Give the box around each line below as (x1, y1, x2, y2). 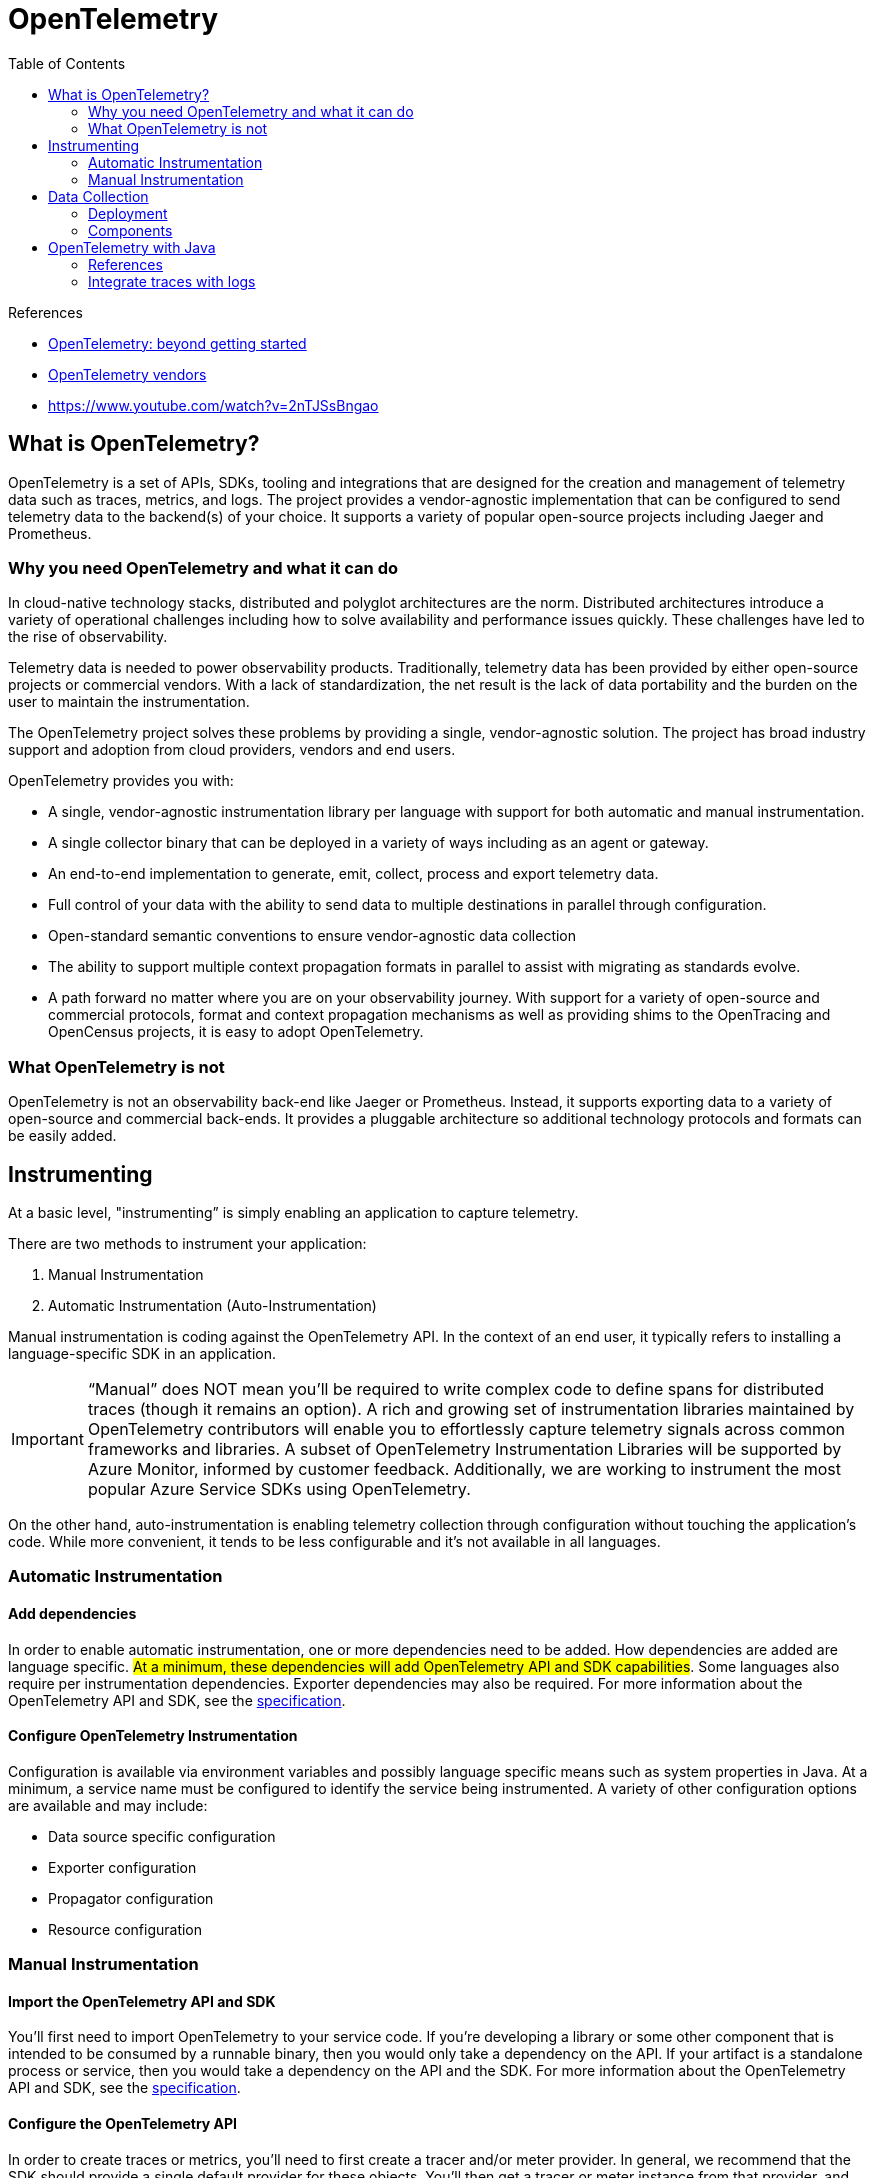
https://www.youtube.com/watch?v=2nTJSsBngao (48, 396, 379, 414)
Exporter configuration (48, 1858, 197, 1876)
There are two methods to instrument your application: (8, 1234, 367, 1252)
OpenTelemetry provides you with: (8, 772, 234, 790)
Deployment (88, 204, 168, 222)
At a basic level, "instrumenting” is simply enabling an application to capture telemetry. (8, 1203, 579, 1221)
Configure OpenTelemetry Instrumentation (8, 1727, 298, 1745)
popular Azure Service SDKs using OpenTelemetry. (87, 1478, 471, 1499)
